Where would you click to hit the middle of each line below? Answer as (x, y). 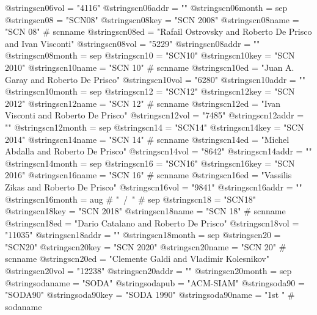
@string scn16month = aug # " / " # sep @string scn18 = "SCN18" (131, 199)
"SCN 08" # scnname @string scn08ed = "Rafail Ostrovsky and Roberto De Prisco (158, 31)
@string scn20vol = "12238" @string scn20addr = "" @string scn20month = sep (148, 271)
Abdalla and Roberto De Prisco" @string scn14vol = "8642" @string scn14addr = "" (158, 151)
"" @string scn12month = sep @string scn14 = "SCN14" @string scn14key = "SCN (155, 127)
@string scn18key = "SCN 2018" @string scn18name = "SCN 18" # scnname (145, 211)
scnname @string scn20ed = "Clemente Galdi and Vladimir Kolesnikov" (137, 259)
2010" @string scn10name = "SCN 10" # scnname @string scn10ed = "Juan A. (150, 67)
